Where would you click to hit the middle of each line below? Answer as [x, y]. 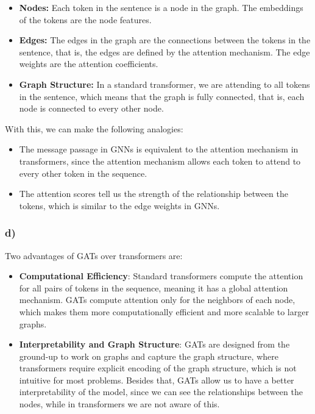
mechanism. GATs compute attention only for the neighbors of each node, [157, 300]
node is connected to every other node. [91, 108]
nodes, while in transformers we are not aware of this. [119, 404]
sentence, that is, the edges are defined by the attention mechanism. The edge [165, 52]
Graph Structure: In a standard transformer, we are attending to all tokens [165, 84]
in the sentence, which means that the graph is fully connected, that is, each [162, 96]
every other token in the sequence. [83, 173]
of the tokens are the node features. [85, 19]
